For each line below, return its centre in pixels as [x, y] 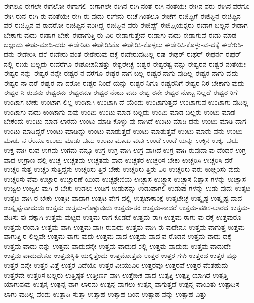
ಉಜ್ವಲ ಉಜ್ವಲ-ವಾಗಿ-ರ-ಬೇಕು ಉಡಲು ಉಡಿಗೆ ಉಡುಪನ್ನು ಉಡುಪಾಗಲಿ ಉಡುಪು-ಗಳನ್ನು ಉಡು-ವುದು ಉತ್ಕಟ [127, 188]
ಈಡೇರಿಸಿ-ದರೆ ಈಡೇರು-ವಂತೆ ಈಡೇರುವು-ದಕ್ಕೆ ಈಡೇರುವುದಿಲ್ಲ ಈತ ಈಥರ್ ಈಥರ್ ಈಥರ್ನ [120, 54]
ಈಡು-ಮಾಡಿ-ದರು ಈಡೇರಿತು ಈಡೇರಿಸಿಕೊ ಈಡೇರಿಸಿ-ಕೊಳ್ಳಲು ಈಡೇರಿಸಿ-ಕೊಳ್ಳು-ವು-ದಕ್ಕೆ [122, 44]
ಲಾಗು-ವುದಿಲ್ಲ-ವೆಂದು [27, 293]
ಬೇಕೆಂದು [14, 121]
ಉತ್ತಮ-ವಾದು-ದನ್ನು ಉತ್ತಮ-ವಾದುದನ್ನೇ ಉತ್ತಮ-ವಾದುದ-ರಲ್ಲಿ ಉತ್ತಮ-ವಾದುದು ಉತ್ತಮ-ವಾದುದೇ [117, 245]
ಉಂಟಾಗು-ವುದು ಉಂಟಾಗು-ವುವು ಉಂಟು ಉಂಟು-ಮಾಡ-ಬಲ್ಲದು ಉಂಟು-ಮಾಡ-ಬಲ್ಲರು [103, 111]
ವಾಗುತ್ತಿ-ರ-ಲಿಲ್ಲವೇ [25, 236]
